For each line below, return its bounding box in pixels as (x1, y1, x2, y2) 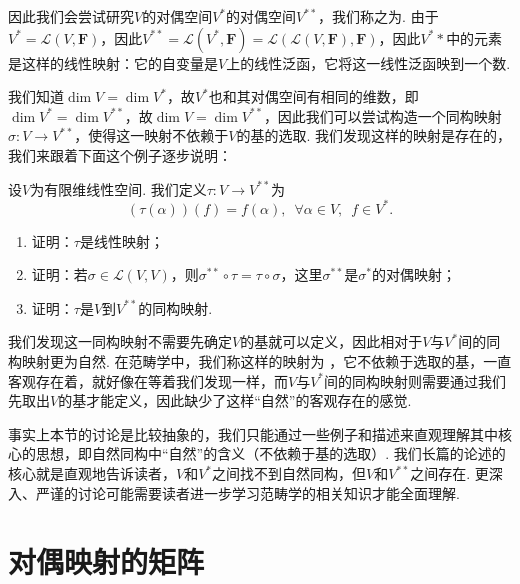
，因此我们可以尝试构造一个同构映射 (263, 105, 502, 126)
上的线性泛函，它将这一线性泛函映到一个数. (226, 52, 511, 73)
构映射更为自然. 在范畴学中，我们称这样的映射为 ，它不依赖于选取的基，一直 (8, 351, 512, 372)
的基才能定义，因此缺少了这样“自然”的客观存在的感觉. (58, 390, 412, 411)
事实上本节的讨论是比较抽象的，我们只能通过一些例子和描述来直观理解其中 (8, 423, 498, 444)
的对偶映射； (372, 264, 456, 285)
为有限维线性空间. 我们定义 (30, 178, 207, 199)
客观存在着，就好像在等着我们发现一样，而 (8, 370, 288, 391)
